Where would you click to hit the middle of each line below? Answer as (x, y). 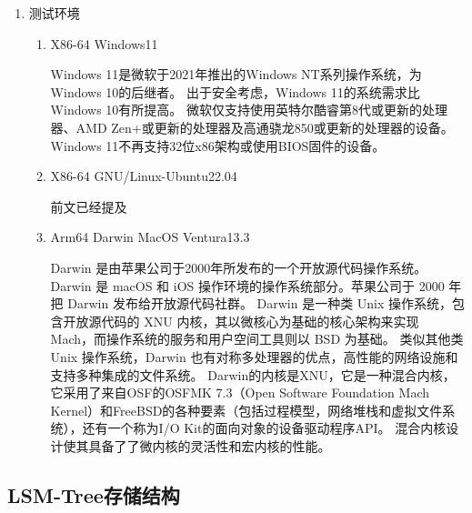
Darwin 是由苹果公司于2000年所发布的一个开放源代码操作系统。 (239, 267)
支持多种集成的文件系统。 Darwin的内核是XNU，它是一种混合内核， (253, 374)
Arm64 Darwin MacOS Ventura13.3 (150, 237)
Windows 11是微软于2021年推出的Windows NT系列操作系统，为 (236, 74)
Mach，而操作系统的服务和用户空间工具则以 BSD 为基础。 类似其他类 (257, 339)
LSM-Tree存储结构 (94, 494)
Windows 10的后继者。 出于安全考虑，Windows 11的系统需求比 (235, 91)
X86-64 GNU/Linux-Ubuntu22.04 (144, 176)
